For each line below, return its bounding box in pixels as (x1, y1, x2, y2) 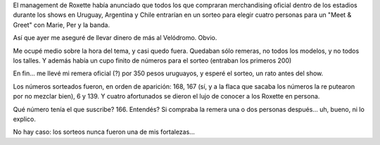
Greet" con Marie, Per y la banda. (13, 20, 110, 29)
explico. (13, 115, 37, 123)
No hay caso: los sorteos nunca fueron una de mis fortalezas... (13, 127, 195, 137)
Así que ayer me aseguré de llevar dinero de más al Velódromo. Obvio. (13, 34, 217, 42)
